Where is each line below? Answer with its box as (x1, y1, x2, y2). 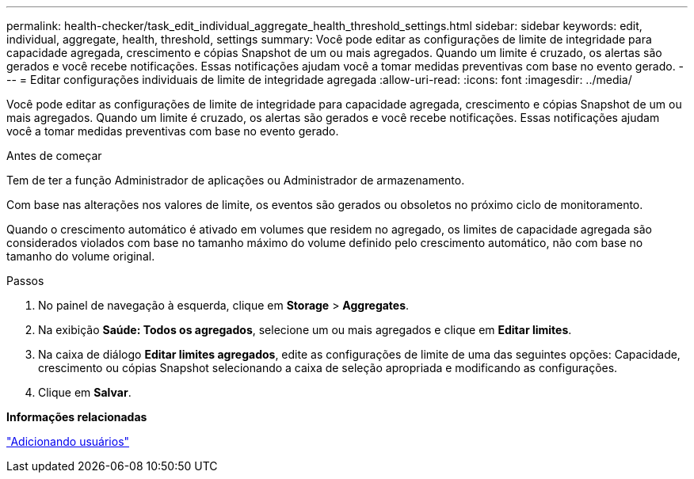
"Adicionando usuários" (6, 435, 130, 448)
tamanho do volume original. (6, 249, 155, 263)
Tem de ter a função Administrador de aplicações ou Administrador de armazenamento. (6, 173, 465, 187)
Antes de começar (6, 149, 102, 162)
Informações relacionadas (6, 410, 147, 424)
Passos (6, 274, 44, 287)
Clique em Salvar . (38, 386, 132, 399)
